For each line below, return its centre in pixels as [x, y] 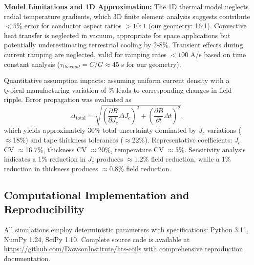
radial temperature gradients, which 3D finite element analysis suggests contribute [127, 16]
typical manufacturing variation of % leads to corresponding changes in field [118, 90]
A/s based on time [218, 54]
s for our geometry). [151, 64]
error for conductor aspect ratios [73, 26]
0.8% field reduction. [140, 168]
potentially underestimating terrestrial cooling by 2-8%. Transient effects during [124, 45]
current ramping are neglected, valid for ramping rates [85, 54]
